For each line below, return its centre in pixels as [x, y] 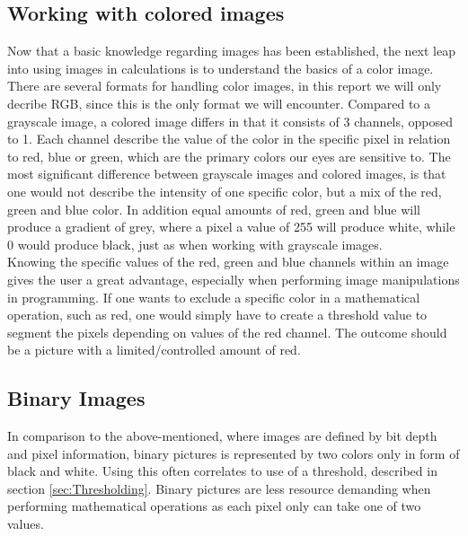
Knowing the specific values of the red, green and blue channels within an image [228, 262]
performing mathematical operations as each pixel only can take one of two [214, 506]
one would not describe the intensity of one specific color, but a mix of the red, [225, 191]
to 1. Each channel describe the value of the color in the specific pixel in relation [229, 139]
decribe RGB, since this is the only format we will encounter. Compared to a [219, 103]
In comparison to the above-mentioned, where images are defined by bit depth [222, 436]
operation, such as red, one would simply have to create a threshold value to [217, 315]
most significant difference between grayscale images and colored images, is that [227, 174]
